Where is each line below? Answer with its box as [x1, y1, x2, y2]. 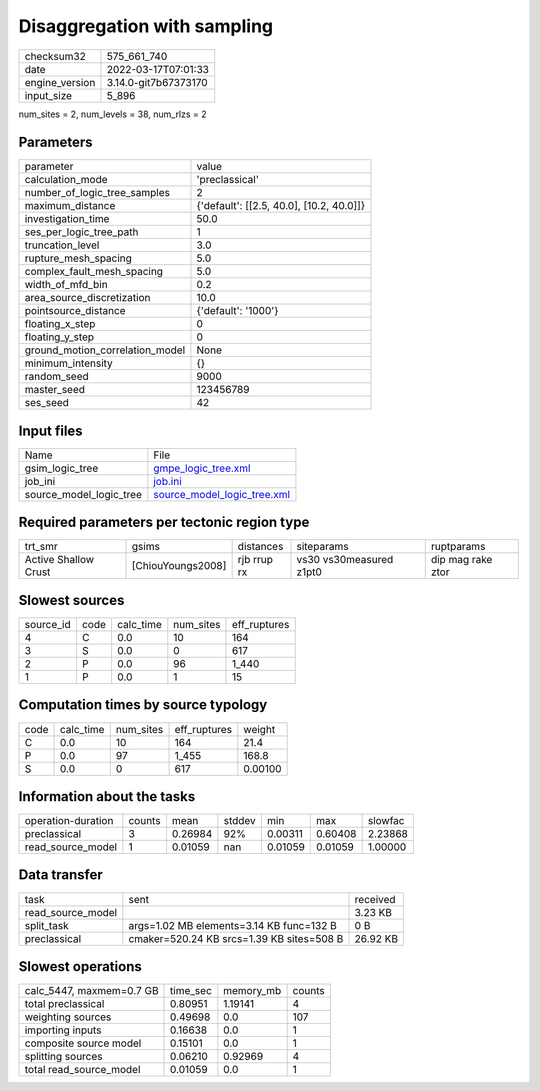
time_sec [170, 984, 212, 998]
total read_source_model [24, 1063, 141, 1077]
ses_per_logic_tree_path [24, 225, 139, 239]
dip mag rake [430, 553, 493, 567]
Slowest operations [18, 958, 142, 975]
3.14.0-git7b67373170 [106, 75, 209, 89]
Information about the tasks [18, 788, 196, 805]
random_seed [24, 370, 89, 384]
